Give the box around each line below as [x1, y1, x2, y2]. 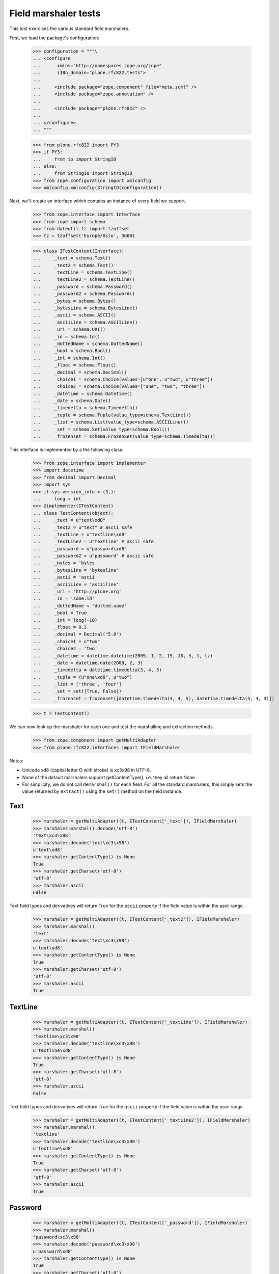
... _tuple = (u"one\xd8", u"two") [33, 674, 132, 680]
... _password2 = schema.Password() [33, 291, 135, 297]
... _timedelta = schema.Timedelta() [33, 405, 138, 411]
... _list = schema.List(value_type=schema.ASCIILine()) [33, 419, 189, 425]
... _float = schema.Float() [33, 362, 117, 368]
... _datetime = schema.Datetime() [33, 390, 132, 396]
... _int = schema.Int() [33, 355, 106, 361]
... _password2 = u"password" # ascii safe [33, 553, 154, 559]
